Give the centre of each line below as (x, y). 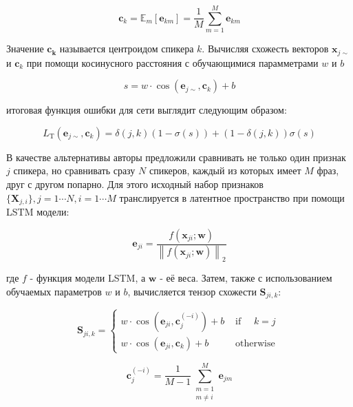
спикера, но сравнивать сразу (74, 170)
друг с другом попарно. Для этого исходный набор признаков (135, 184)
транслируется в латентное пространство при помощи (232, 197)
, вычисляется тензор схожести (192, 291)
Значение (25, 49)
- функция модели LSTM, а (88, 278)
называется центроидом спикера (127, 49)
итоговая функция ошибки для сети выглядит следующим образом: (147, 110)
